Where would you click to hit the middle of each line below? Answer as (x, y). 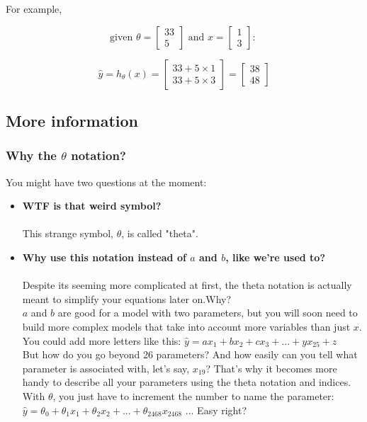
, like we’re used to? (275, 257)
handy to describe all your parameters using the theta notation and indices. (187, 382)
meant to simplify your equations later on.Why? (127, 298)
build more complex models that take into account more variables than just (186, 326)
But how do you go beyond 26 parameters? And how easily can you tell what (190, 354)
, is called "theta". (160, 233)
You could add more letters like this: (102, 340)
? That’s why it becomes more (271, 368)
